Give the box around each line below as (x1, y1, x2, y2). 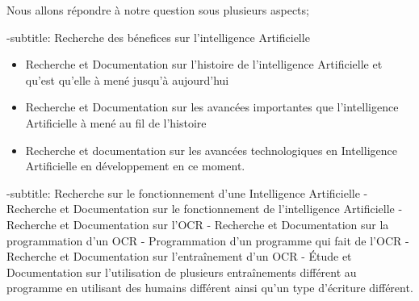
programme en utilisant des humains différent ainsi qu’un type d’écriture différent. (6, 279, 413, 296)
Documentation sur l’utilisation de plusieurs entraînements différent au (6, 263, 357, 280)
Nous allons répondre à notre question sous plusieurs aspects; (6, 2, 309, 18)
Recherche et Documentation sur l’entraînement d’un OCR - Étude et (6, 248, 352, 265)
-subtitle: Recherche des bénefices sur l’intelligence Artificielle (6, 28, 310, 45)
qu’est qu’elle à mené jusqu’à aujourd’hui (25, 71, 229, 88)
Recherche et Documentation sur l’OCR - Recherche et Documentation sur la (6, 215, 389, 232)
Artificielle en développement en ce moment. (25, 157, 245, 174)
